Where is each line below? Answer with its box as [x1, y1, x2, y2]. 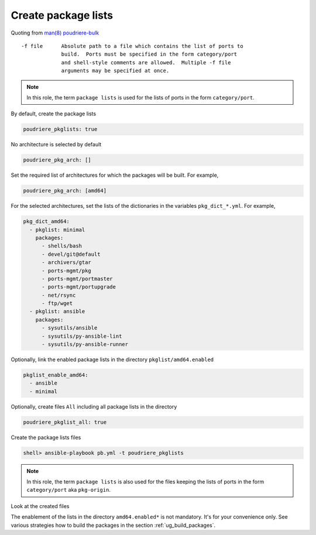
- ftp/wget [42, 300, 73, 307]
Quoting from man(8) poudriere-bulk [11, 29, 99, 36]
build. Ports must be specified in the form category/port [61, 51, 238, 58]
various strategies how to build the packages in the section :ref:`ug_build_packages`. [11, 522, 216, 529]
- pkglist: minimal [29, 226, 85, 233]
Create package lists [11, 9, 114, 22]
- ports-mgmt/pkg [42, 267, 92, 274]
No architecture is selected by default [11, 141, 102, 148]
